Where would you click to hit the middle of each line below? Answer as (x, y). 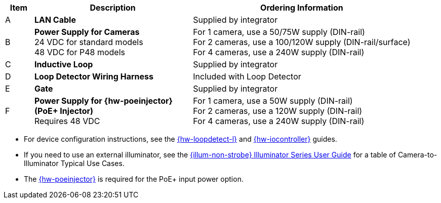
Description (113, 8)
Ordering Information (302, 8)
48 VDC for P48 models (79, 52)
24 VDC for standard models (89, 42)
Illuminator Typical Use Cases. (74, 163)
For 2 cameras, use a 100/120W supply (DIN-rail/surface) (302, 42)
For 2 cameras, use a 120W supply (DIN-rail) (278, 111)
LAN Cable (55, 20)
